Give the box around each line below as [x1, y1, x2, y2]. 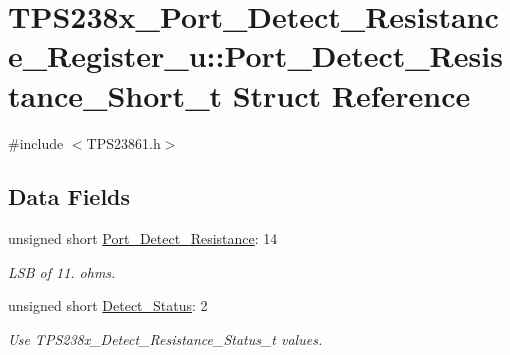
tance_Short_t [8, 74, 222, 115]
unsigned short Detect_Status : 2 [8, 295, 208, 316]
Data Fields [8, 181, 131, 212]
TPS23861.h [86, 132, 161, 153]
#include [8, 132, 64, 153]
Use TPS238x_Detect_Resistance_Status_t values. [8, 329, 323, 350]
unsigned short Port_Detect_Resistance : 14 [8, 228, 278, 249]
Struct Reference [232, 74, 471, 115]
